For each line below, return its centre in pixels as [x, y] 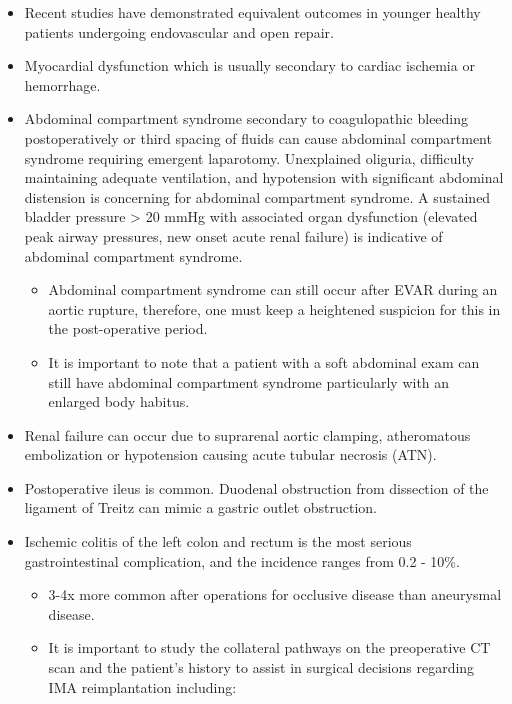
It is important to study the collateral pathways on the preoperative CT [269, 647]
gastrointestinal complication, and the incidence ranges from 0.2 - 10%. [242, 560]
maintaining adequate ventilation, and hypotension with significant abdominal [264, 177]
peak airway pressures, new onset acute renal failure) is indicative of [233, 235]
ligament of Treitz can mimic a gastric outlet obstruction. [200, 507]
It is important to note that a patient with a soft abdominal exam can [264, 361]
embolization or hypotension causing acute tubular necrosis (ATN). [230, 454]
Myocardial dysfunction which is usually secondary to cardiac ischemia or [249, 65]
